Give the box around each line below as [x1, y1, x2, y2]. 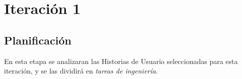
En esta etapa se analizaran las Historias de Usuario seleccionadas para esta [4, 55, 238, 66]
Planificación [4, 32, 71, 47]
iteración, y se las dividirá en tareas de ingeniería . [4, 65, 158, 76]
